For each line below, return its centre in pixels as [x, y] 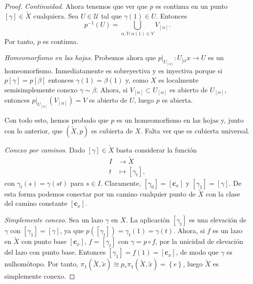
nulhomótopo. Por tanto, [42, 264]
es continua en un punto [191, 6]
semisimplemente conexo [41, 89]
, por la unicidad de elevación [199, 241]
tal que [111, 15]
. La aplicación [148, 220]
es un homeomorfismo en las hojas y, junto [180, 120]
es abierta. [177, 100]
